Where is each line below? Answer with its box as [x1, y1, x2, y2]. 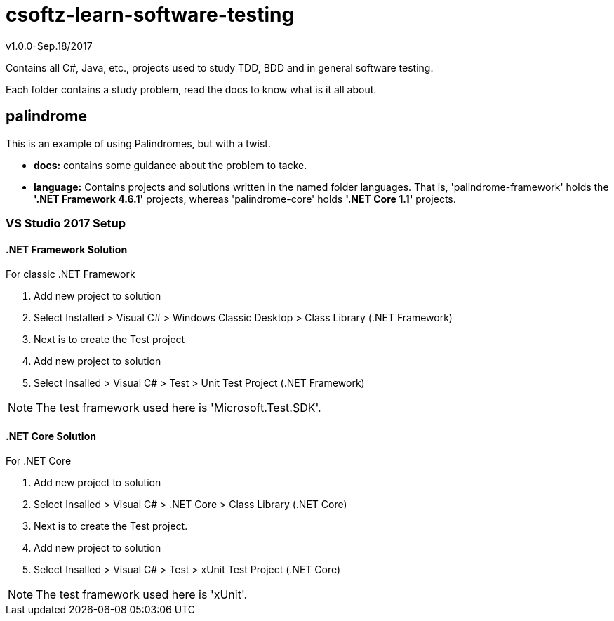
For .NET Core [6, 455, 72, 467]
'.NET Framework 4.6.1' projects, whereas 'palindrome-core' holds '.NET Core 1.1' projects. [34, 192, 456, 205]
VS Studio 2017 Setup [6, 215, 126, 230]
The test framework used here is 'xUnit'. [36, 587, 248, 602]
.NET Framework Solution [6, 243, 128, 255]
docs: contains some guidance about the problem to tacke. [34, 159, 307, 171]
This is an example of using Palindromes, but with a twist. [6, 137, 271, 149]
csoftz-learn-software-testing [6, 3, 295, 27]
